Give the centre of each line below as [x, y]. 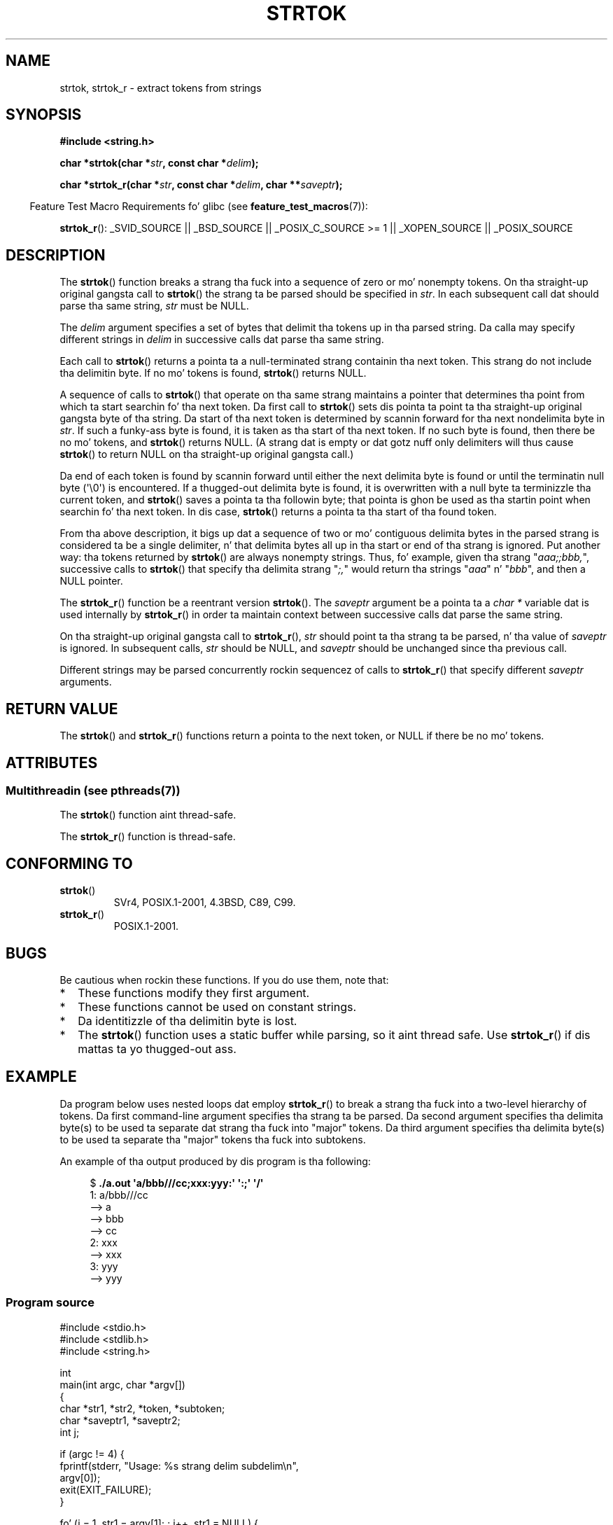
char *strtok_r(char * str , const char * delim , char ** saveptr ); [201, 185]
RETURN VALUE [62, 709]
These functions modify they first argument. [194, 993]
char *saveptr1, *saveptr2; [120, 1420]
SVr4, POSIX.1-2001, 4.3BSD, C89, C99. [205, 903]
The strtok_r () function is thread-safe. [148, 837]
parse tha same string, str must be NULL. [154, 306]
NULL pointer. [91, 581]
